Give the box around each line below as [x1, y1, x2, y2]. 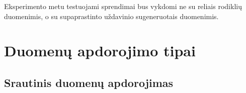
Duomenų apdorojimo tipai [4, 40, 196, 61]
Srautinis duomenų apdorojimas [4, 74, 174, 90]
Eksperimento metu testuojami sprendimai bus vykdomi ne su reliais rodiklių [4, 1, 242, 11]
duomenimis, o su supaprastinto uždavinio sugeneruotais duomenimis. [4, 11, 219, 21]
